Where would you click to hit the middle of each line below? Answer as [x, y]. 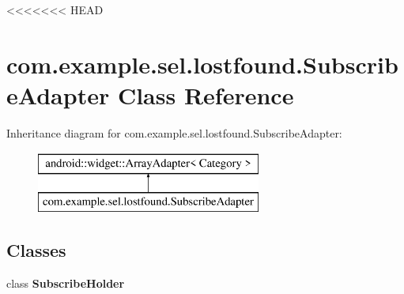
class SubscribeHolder [66, 283]
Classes [36, 250]
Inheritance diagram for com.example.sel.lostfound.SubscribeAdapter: [174, 132]
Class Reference [206, 94]
